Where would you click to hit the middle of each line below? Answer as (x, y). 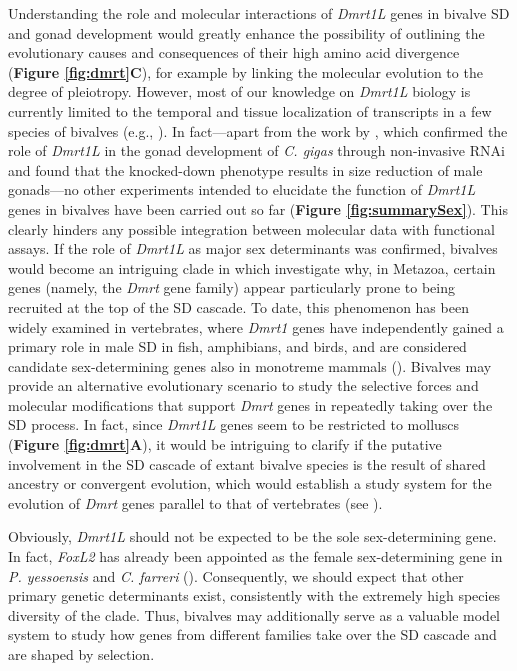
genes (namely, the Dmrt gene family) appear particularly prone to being (232, 287)
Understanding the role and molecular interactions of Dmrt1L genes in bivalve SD (259, 13)
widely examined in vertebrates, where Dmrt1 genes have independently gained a (256, 326)
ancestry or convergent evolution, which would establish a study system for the (250, 483)
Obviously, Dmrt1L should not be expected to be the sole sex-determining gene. (252, 536)
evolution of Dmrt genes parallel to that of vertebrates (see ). (195, 502)
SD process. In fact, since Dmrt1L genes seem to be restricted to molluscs (234, 424)
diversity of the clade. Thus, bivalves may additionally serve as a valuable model (254, 614)
